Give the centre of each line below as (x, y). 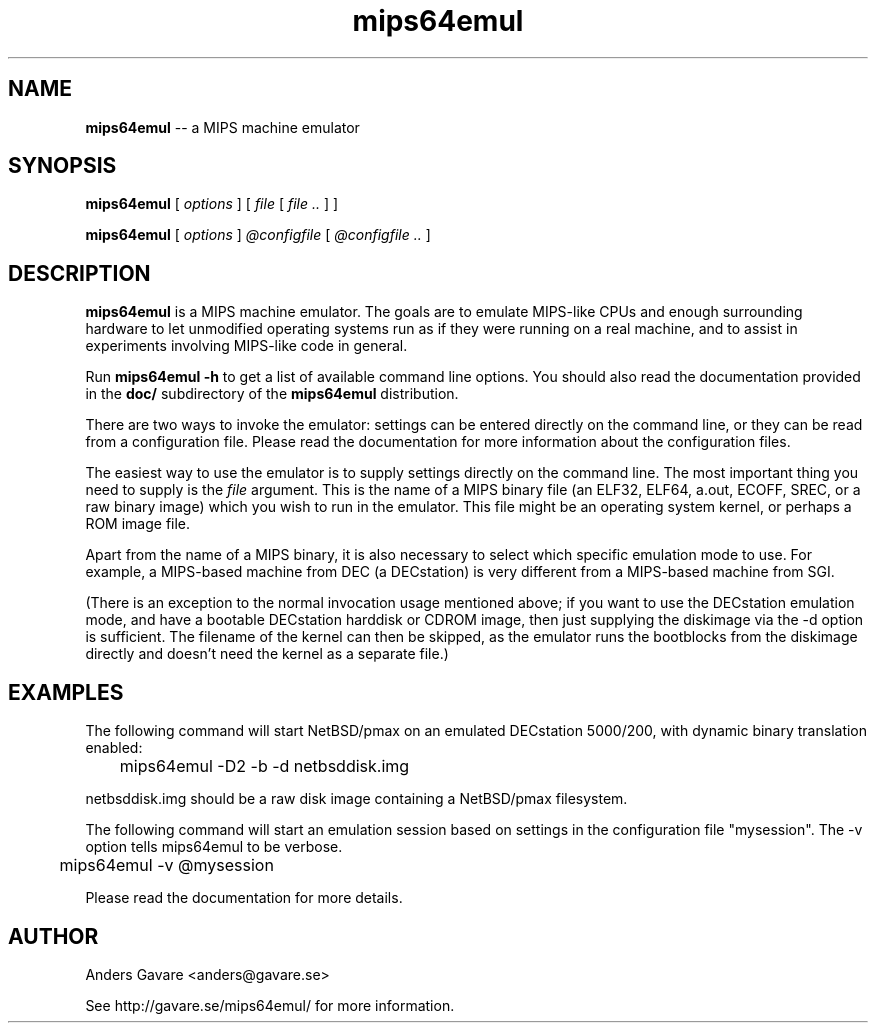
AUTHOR (53, 936)
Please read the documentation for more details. (244, 898)
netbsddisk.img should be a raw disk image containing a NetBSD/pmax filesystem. (356, 799)
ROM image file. (138, 524)
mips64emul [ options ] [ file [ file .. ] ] (212, 204)
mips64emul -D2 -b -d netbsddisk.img (264, 766)
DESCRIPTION (79, 273)
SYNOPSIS (62, 166)
